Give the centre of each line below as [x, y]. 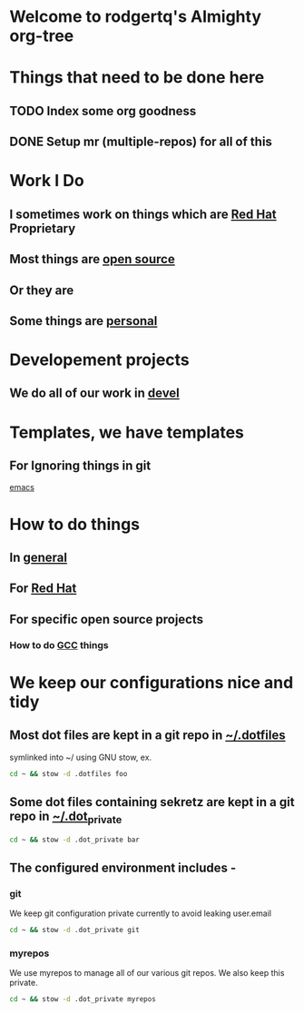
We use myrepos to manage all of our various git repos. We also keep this [147, 973]
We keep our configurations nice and [152, 682]
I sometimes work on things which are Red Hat [143, 214]
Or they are [42, 290]
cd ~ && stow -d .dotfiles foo [69, 773]
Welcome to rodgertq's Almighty [135, 17]
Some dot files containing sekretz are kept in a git [152, 802]
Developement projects [100, 360]
